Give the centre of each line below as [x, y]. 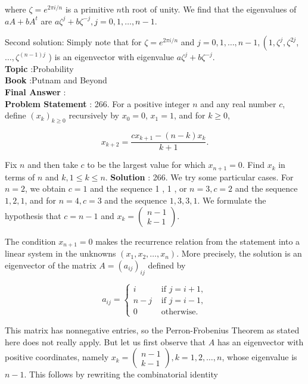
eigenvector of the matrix [51, 265]
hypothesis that [33, 215]
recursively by [94, 115]
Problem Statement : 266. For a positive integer [97, 103]
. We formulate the [232, 200]
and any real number [238, 103]
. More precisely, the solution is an [239, 253]
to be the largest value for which [146, 165]
